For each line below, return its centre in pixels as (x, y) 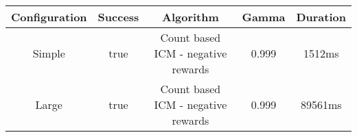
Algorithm (190, 17)
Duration (321, 17)
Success (118, 17)
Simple (49, 53)
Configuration (49, 17)
